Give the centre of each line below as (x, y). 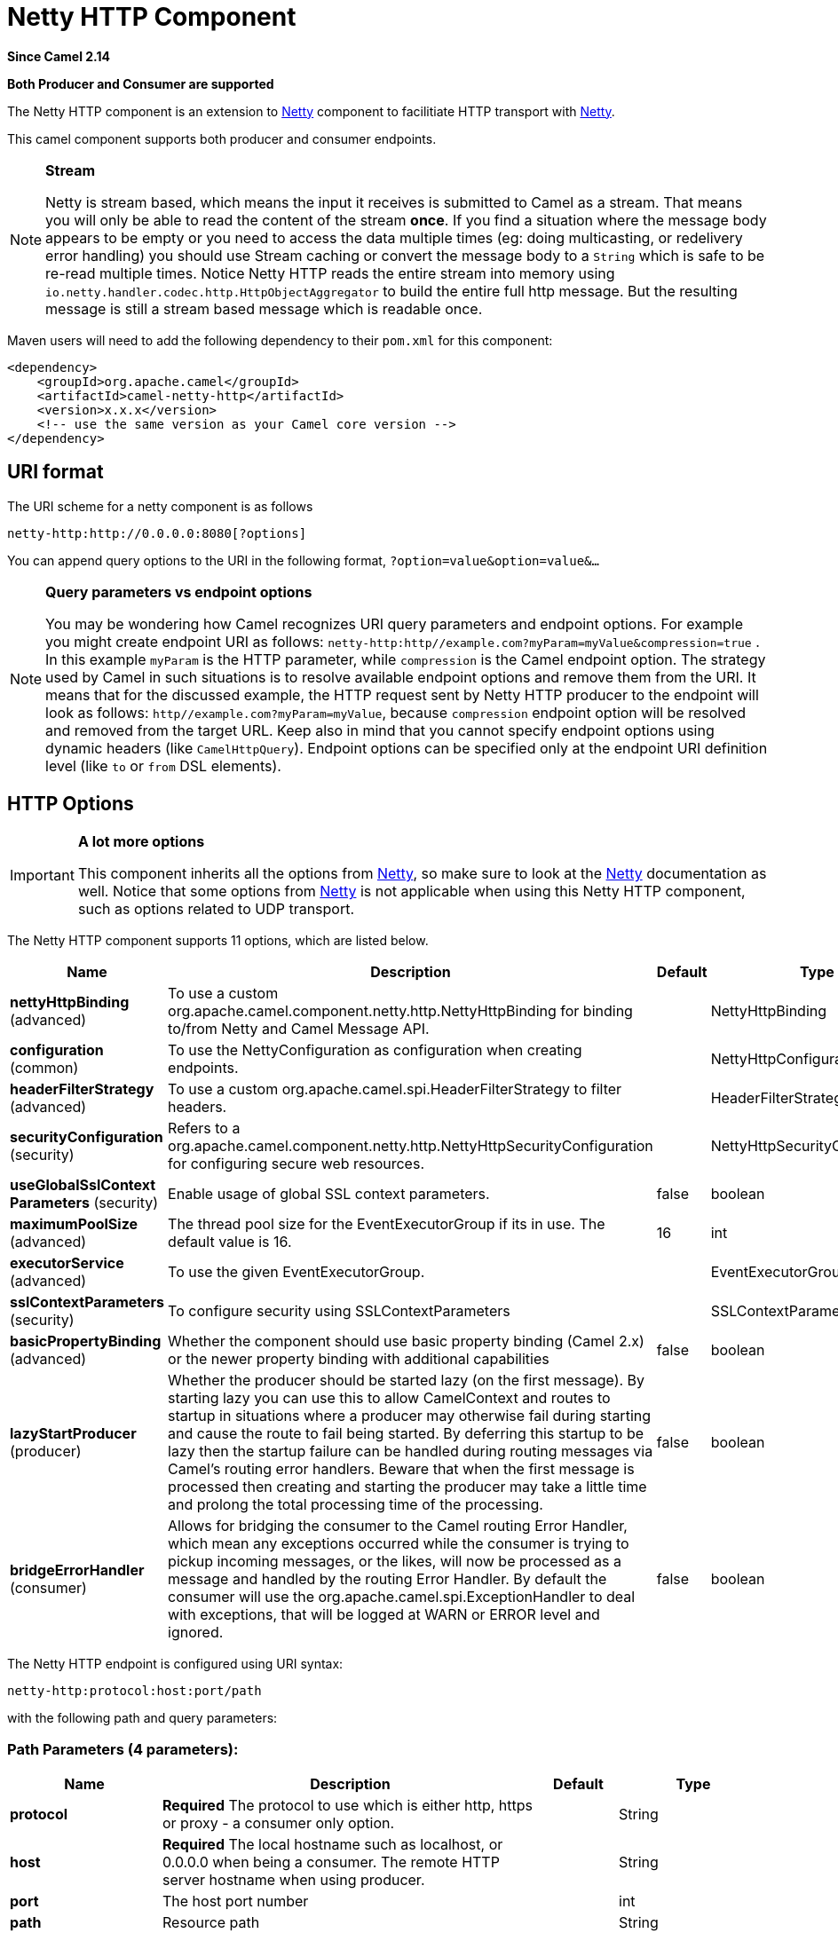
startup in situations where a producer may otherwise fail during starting (410, 1416)
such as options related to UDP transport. (216, 909)
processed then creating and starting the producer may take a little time (407, 1487)
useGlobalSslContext (83, 1185)
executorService (67, 1263)
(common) (44, 1068)
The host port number (236, 1901)
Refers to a (204, 1128)
